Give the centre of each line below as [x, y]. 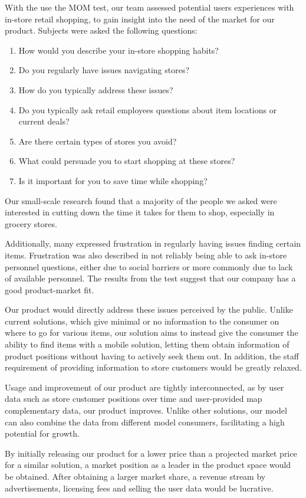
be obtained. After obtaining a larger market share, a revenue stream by [135, 476]
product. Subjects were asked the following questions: [101, 30]
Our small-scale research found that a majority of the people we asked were [141, 200]
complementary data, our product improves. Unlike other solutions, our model [146, 410]
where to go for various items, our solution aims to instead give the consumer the [152, 332]
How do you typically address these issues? [96, 89]
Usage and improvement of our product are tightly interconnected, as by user [144, 387]
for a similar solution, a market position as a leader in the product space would [148, 465]
